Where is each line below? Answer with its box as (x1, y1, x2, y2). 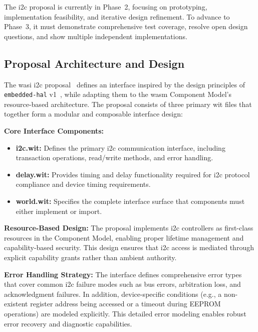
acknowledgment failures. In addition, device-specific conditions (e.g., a (4, 288, 222, 299)
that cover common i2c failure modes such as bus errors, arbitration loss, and (4, 279, 241, 289)
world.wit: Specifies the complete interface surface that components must (16, 195, 245, 206)
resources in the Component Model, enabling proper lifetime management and (4, 232, 244, 243)
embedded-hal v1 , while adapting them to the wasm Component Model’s (4, 89, 231, 99)
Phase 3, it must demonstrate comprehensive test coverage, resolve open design (4, 21, 248, 32)
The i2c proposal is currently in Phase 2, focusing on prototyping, (4, 2, 207, 12)
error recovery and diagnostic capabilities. (4, 318, 132, 328)
